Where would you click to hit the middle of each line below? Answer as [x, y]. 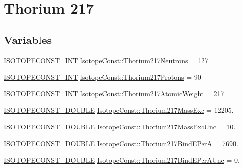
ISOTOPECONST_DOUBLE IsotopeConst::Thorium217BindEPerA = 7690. [121, 143]
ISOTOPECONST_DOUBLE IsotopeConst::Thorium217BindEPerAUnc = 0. [122, 160]
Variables [28, 39]
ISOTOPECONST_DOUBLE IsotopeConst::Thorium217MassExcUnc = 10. [120, 126]
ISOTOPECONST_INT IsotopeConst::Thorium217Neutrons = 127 [106, 60]
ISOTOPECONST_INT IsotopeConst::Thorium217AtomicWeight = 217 [114, 93]
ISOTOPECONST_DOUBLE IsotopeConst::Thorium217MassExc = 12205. [119, 110]
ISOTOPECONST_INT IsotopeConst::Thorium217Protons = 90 [102, 77]
